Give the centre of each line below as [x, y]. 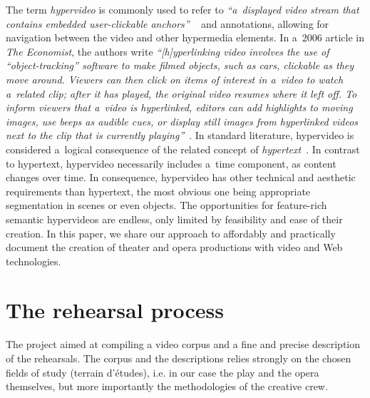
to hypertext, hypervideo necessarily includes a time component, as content [171, 163]
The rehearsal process [115, 310]
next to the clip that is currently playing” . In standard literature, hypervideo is [180, 135]
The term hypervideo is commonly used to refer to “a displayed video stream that [183, 9]
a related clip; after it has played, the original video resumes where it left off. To [181, 93]
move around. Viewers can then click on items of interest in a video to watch [175, 79]
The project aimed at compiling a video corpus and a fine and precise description [183, 344]
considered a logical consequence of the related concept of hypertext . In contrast [183, 149]
